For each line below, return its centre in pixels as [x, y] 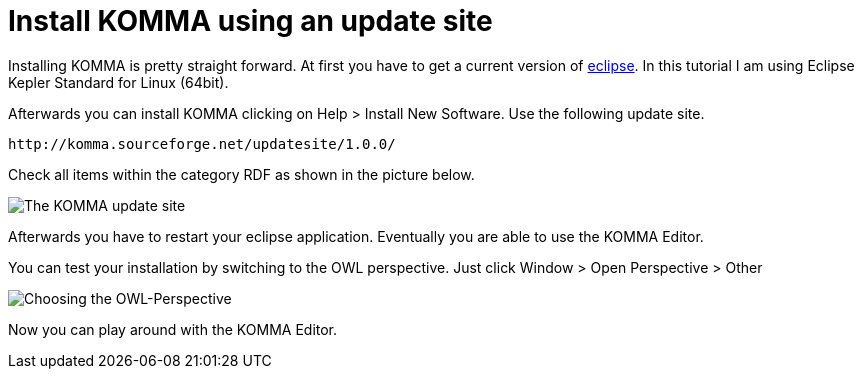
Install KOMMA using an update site [250, 21]
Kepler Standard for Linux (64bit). [118, 82]
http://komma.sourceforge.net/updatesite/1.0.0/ [202, 143]
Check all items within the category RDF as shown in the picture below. [241, 174]
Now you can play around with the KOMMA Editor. [173, 329]
